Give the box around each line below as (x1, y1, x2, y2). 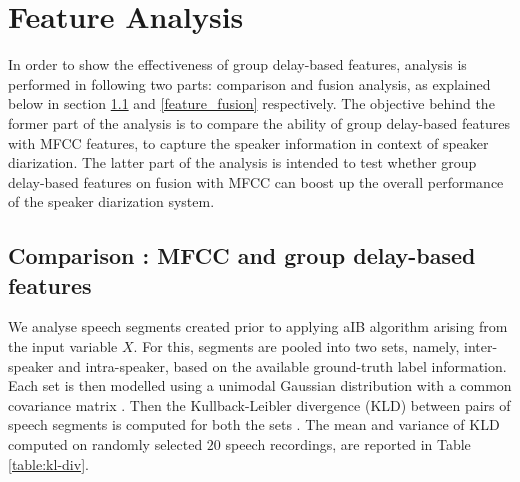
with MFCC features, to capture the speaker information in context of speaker (8, 132, 489, 153)
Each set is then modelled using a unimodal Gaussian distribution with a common (8, 375, 512, 396)
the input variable (8, 336, 118, 357)
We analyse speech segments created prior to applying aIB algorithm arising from (8, 316, 508, 337)
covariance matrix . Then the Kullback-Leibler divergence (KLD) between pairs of (8, 394, 511, 415)
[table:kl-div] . (8, 453, 89, 474)
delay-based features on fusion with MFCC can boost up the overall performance (8, 171, 504, 192)
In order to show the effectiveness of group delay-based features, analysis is (8, 54, 467, 75)
